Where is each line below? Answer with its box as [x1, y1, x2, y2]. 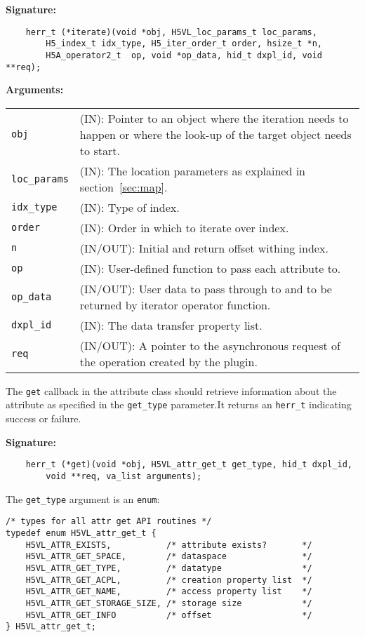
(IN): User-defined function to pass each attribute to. [79, 260, 341, 276]
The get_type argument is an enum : [6, 491, 160, 506]
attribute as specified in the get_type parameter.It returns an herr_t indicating [6, 397, 352, 412]
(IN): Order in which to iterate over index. [79, 219, 289, 236]
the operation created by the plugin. [79, 353, 258, 370]
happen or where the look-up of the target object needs [79, 126, 352, 142]
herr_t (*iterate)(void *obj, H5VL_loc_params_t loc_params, [25, 27, 317, 37]
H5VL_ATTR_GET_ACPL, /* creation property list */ [25, 575, 312, 585]
